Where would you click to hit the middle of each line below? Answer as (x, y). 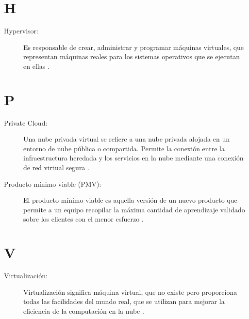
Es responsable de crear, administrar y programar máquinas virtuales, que (134, 47)
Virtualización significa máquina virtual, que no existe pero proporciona (130, 292)
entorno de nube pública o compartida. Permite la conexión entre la (124, 148)
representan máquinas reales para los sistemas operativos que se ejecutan (132, 56)
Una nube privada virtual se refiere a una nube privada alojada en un (126, 139)
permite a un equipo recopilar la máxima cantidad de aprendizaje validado (134, 209)
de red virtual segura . (56, 167)
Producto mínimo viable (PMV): (53, 183)
